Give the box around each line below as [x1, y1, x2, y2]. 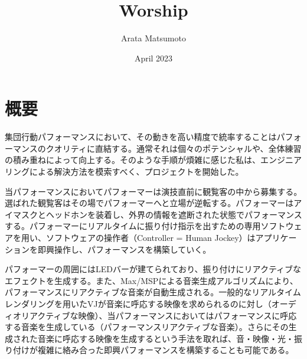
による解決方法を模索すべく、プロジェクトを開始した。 [29, 165, 244, 178]
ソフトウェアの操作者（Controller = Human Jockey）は [45, 231, 256, 243]
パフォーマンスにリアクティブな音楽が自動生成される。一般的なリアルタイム [5, 286, 301, 298]
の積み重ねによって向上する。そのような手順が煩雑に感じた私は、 [5, 154, 260, 166]
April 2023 [134, 51, 173, 64]
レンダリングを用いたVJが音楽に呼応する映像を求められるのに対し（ [5, 297, 272, 309]
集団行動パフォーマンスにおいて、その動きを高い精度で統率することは [5, 130, 277, 143]
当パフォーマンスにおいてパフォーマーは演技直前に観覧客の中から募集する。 [5, 185, 302, 197]
